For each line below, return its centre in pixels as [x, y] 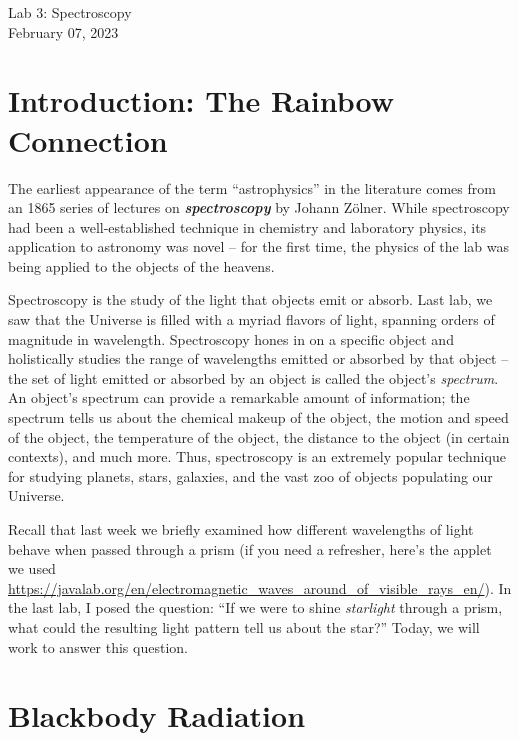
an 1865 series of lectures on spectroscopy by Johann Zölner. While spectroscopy [259, 207]
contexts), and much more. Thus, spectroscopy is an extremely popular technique [257, 456]
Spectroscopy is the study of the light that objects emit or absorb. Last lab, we [250, 299]
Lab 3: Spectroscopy [70, 12]
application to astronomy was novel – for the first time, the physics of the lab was [259, 246]
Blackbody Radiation [157, 715]
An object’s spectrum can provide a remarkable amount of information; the [239, 397]
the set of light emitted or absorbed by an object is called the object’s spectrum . [253, 377]
